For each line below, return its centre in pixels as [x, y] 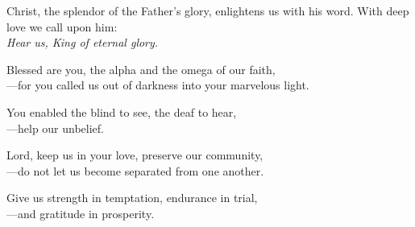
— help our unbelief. [56, 128]
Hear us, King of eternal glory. [83, 42]
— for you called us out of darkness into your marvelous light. [158, 85]
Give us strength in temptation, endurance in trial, [132, 198]
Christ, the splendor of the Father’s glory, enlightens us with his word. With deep [208, 10]
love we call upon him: [62, 26]
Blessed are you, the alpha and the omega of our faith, [141, 69]
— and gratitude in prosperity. [81, 213]
